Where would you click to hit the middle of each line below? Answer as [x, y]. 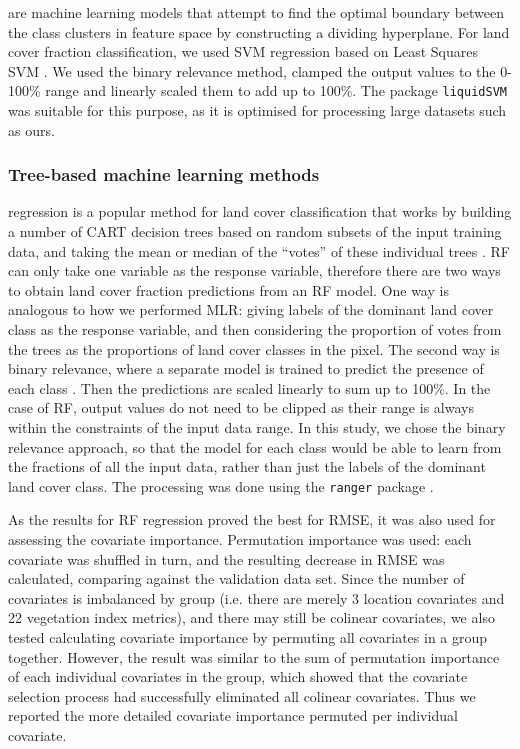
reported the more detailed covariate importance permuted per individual [233, 715]
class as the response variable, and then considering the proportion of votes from [255, 329]
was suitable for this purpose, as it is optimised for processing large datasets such [257, 110]
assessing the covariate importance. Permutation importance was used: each [240, 539]
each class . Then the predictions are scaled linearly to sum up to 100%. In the [249, 387]
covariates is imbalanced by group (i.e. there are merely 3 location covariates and [256, 597]
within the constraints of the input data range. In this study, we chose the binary [257, 426]
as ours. [31, 129]
